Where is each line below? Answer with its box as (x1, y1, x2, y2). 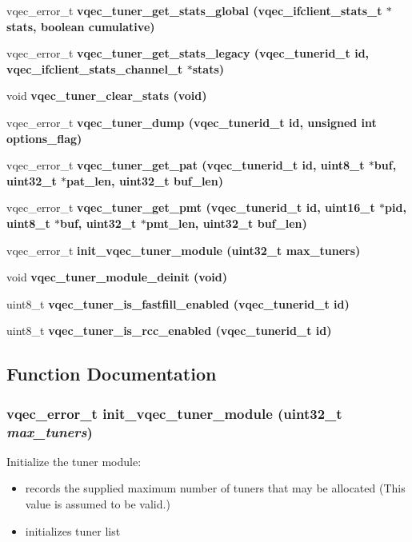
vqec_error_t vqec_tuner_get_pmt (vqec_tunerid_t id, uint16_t (6, 199, 375, 216)
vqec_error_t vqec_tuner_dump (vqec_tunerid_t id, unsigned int (6, 114, 377, 130)
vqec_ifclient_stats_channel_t (6, 60, 183, 77)
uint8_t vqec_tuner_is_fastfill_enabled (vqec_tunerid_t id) (6, 295, 350, 312)
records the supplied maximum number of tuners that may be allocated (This (25, 480, 406, 496)
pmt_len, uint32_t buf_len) (146, 214, 307, 231)
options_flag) (6, 130, 82, 146)
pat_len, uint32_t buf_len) (66, 172, 223, 189)
